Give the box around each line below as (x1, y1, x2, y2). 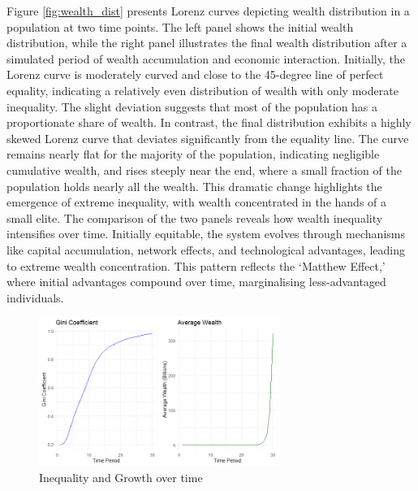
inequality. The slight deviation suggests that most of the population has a (6, 98, 378, 115)
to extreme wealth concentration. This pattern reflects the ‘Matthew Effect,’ (6, 257, 386, 274)
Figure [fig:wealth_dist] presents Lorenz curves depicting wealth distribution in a (6, 2, 410, 19)
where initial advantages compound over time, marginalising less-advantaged (6, 273, 386, 290)
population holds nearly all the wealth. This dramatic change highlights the (6, 177, 382, 194)
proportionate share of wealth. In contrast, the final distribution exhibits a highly (6, 114, 412, 131)
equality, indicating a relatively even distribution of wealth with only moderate (6, 81, 399, 98)
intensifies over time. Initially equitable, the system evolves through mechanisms (6, 225, 405, 242)
